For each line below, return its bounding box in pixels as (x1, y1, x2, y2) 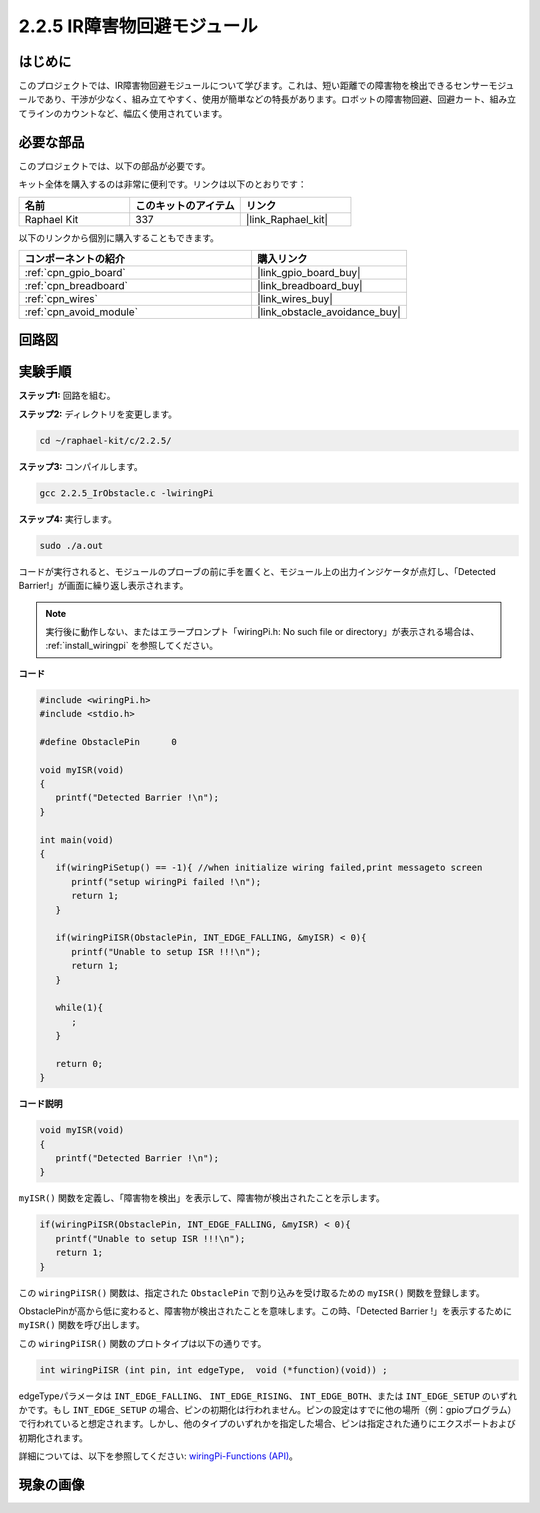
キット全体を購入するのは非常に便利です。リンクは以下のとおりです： (18, 178, 307, 190)
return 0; (55, 1058, 104, 1069)
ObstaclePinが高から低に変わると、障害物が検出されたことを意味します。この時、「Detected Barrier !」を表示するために (18, 1305, 513, 1317)
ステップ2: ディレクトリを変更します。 (18, 408, 178, 420)
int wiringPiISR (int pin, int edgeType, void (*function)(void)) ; (39, 1364, 388, 1375)
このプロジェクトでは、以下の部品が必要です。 (18, 160, 211, 172)
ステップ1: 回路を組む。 (18, 390, 116, 402)
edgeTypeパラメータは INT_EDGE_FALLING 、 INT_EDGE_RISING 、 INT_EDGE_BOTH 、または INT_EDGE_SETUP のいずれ (18, 1390, 518, 1402)
